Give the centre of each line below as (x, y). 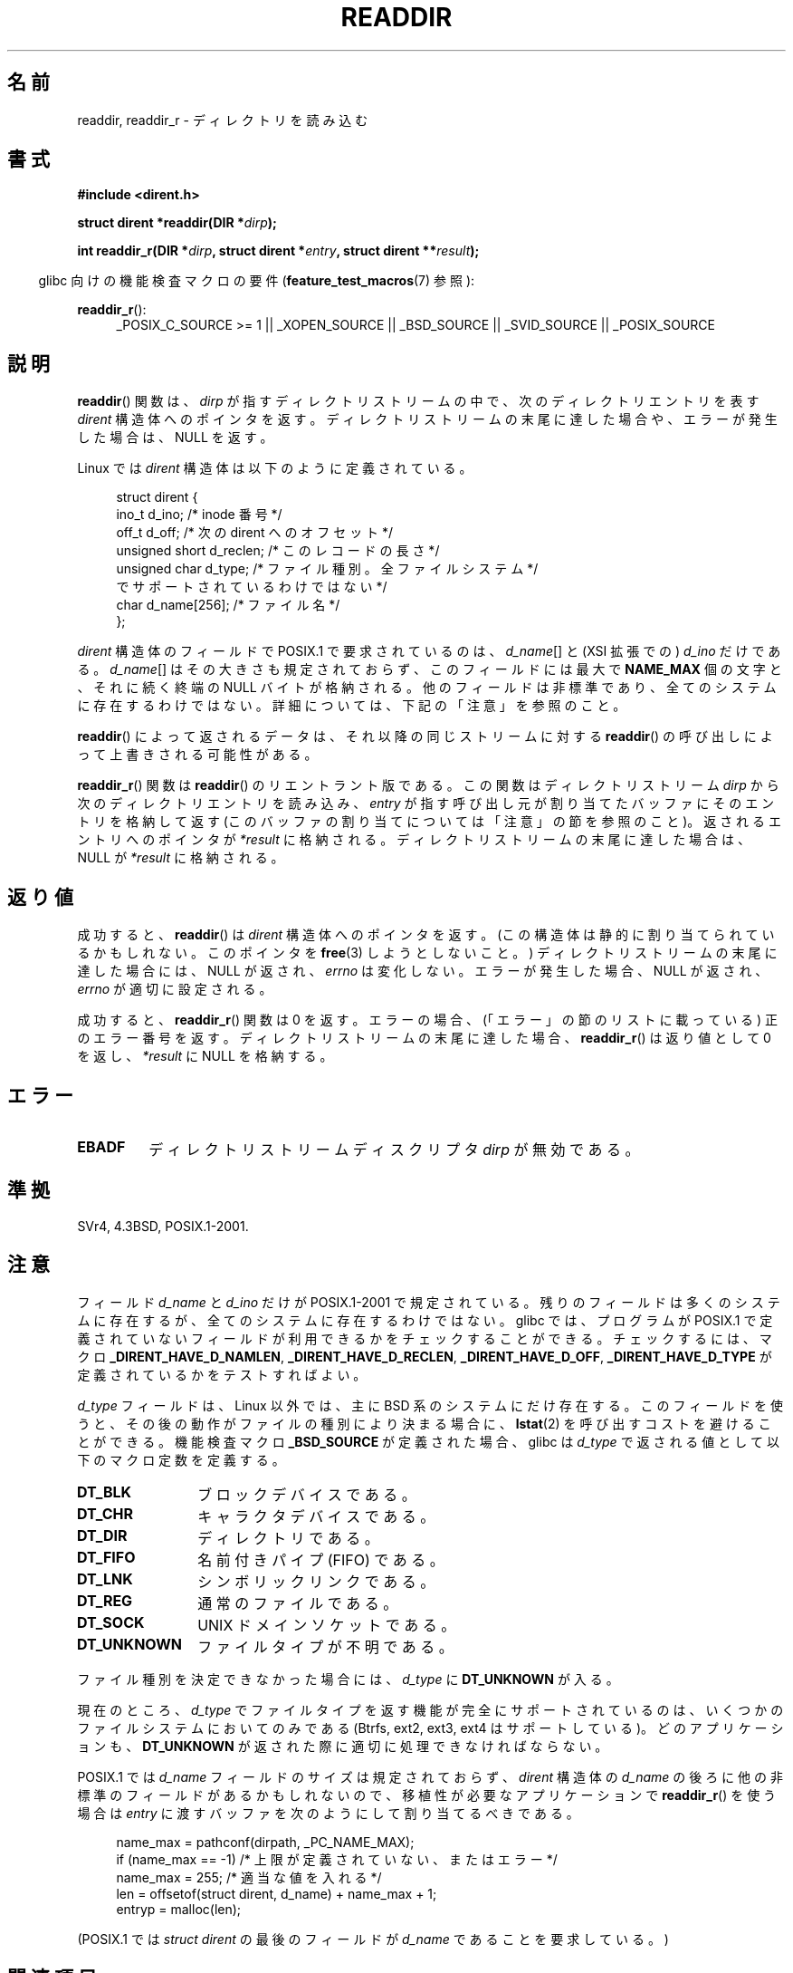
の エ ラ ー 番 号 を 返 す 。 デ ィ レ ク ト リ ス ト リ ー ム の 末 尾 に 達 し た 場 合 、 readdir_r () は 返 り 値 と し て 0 (424, 1038)
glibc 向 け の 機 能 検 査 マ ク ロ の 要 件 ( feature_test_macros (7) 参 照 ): (257, 281)
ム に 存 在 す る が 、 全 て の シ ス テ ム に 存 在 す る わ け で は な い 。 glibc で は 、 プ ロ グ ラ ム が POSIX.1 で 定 (425, 1320)
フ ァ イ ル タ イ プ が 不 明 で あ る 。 (325, 1646)
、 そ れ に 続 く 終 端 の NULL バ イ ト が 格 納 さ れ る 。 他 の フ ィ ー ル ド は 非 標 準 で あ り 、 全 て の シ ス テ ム (427, 688)
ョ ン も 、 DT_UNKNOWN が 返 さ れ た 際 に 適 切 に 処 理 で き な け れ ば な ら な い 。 (343, 1746)
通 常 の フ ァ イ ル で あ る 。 (298, 1603)
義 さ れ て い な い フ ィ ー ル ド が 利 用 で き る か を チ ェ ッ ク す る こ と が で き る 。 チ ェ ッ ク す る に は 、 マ (425, 1338)
